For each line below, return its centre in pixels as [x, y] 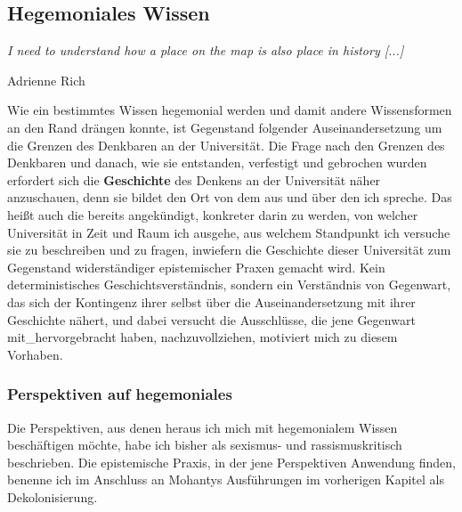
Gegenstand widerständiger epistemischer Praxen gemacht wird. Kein [196, 267]
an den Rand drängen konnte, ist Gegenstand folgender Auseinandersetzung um [225, 127]
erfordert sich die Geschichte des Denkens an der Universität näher [194, 179]
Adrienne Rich [46, 80]
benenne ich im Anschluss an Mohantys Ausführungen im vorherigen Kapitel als [226, 479]
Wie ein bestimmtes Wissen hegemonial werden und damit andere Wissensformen [230, 110]
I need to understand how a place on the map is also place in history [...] [206, 50]
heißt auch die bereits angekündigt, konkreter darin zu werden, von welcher [213, 214]
